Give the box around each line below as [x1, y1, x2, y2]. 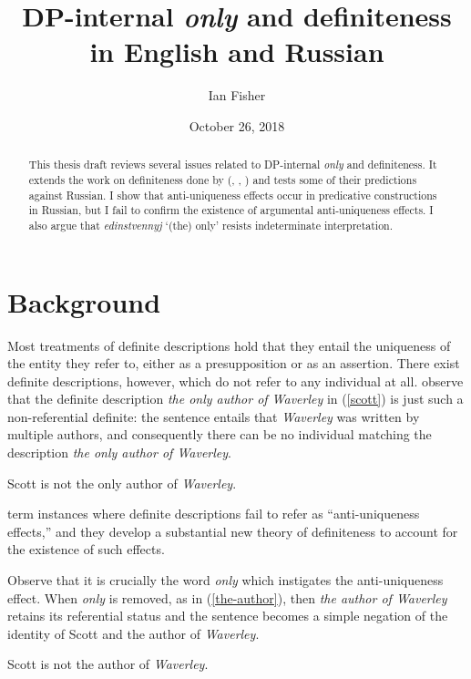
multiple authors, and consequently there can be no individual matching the [7, 425, 432, 444]
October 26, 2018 [189, 116, 285, 135]
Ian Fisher [208, 86, 266, 105]
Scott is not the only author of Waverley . [7, 473, 237, 492]
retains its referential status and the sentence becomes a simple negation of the [7, 606, 448, 625]
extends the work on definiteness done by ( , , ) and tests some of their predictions [28, 171, 417, 187]
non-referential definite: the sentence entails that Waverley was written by [7, 406, 420, 426]
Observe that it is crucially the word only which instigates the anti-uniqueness [7, 571, 444, 590]
